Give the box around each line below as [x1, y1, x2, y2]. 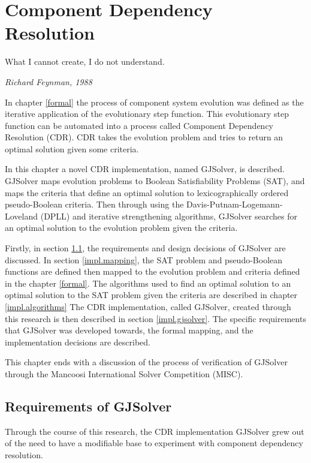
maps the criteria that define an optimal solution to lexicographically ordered [5, 186, 289, 199]
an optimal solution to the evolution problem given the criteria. [5, 221, 238, 234]
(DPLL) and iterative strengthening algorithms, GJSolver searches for [40, 209, 297, 222]
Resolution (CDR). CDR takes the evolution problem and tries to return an [5, 131, 283, 143]
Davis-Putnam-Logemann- [186, 198, 283, 211]
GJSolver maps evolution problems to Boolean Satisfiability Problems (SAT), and [5, 175, 305, 187]
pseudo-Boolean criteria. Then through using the [5, 198, 184, 211]
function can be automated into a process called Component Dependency [5, 119, 273, 131]
